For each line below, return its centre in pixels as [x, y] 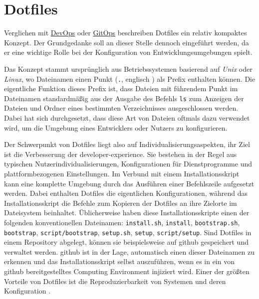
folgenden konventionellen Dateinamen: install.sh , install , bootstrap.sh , [122, 222]
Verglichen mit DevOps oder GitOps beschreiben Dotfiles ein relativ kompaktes [126, 33]
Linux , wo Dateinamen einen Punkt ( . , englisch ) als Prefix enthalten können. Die [130, 78]
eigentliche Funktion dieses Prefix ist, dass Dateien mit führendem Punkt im [121, 88]
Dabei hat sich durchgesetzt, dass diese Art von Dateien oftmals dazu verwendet [127, 118]
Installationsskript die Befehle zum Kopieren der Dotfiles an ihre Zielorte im [121, 203]
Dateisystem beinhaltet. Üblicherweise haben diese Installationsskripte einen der [127, 213]
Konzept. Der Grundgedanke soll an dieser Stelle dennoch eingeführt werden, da [127, 42]
